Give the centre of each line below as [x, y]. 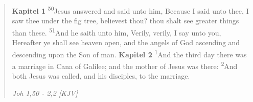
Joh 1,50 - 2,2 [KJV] [45, 93]
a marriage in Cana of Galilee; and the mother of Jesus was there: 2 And [125, 65]
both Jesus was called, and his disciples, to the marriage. [101, 76]
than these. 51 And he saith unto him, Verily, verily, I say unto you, [117, 31]
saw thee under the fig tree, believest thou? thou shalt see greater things [125, 21]
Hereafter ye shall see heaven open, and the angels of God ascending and [126, 42]
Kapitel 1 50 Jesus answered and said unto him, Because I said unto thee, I [130, 10]
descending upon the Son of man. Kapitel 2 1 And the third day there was [129, 53]
